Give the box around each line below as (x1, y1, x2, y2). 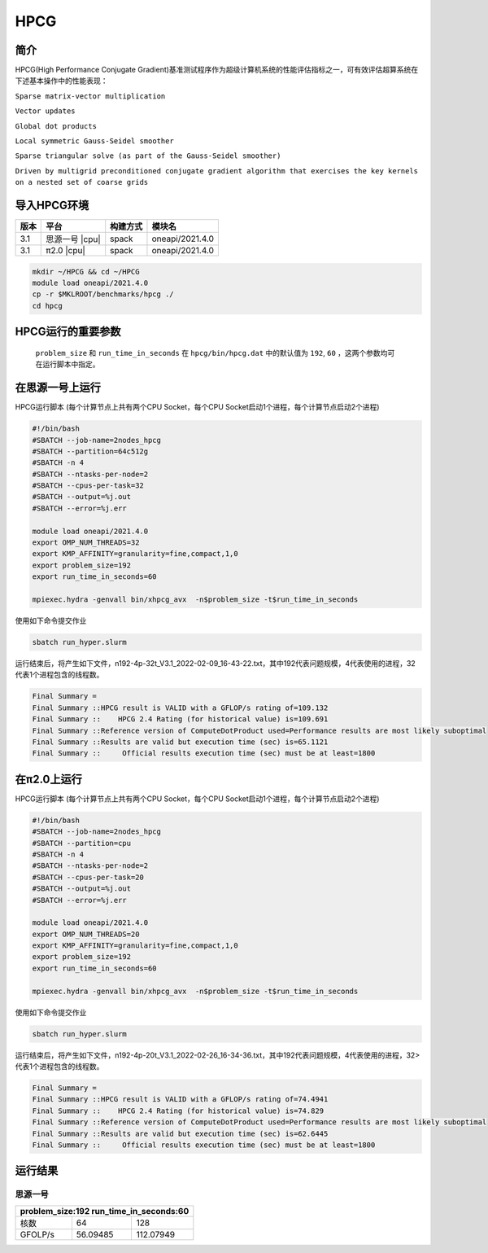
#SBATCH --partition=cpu (32, 839, 132, 848)
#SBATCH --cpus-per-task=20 (32, 872, 144, 882)
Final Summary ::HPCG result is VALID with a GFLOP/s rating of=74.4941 (32, 1095, 329, 1104)
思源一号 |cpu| (46, 234, 101, 245)
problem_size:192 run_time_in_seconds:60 (20, 1205, 190, 1216)
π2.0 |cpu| (46, 245, 85, 256)
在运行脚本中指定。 (35, 359, 100, 370)
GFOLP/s (20, 1229, 54, 1240)
